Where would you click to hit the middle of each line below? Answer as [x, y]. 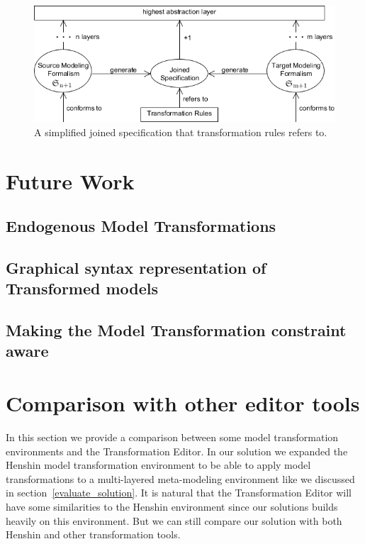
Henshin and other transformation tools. [93, 534]
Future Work [70, 181]
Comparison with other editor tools [183, 403]
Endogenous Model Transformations [141, 226]
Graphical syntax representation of [136, 267]
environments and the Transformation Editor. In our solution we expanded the [177, 451]
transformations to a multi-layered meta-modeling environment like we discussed [180, 478]
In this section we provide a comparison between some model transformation [172, 437]
